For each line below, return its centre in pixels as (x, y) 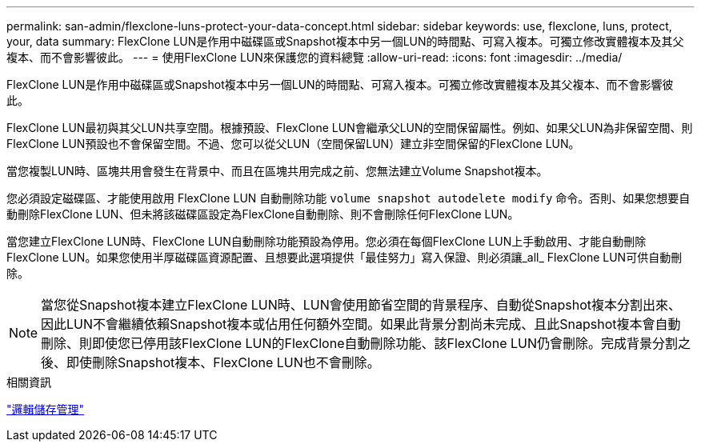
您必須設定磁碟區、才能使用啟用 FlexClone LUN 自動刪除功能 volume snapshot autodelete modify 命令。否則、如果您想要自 (348, 198)
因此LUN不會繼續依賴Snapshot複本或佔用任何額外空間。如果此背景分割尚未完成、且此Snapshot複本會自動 (361, 324)
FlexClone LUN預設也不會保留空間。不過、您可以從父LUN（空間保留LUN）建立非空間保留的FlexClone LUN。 (293, 144)
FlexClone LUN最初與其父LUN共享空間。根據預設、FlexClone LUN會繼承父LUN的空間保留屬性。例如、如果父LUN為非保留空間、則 (350, 128)
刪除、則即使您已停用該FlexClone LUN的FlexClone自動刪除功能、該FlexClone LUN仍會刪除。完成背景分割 (359, 343)
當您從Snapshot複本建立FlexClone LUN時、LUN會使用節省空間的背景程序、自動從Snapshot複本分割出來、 (361, 305)
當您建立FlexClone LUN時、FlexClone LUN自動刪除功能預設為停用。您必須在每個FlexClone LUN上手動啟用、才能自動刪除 (326, 241)
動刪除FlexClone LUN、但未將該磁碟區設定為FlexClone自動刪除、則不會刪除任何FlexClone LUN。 (263, 214)
